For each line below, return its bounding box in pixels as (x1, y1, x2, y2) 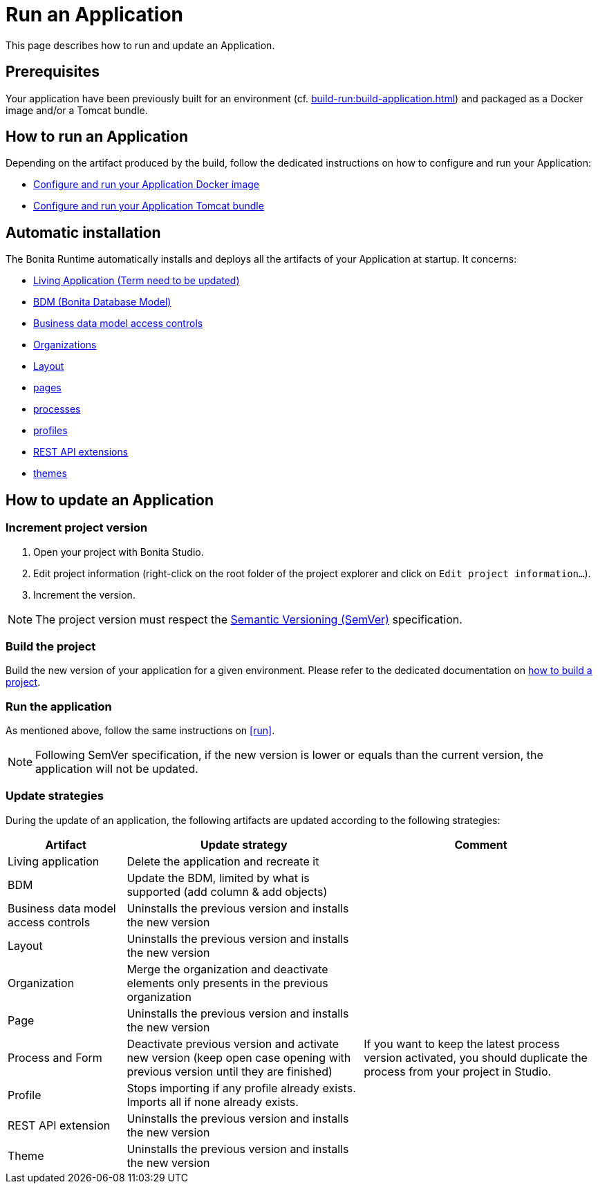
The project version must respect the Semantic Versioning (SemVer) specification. (35, 612, 462, 626)
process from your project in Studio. (364, 1064, 552, 1078)
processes (33, 403, 81, 415)
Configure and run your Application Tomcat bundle (33, 200, 264, 212)
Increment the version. (33, 588, 136, 601)
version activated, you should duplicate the (364, 1050, 588, 1065)
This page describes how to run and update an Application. (6, 39, 275, 51)
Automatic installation (6, 223, 161, 241)
